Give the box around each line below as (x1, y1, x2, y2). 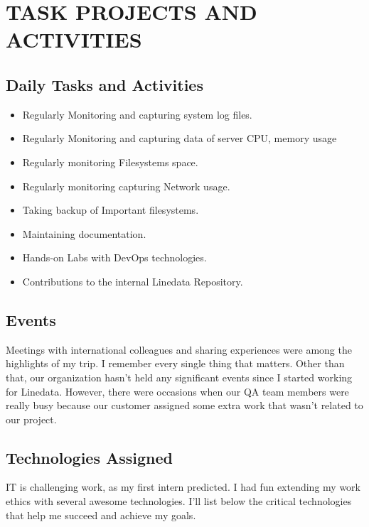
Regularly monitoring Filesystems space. (22, 154, 198, 169)
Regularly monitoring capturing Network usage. (22, 178, 230, 193)
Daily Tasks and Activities (6, 73, 203, 95)
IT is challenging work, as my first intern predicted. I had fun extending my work (6, 479, 360, 494)
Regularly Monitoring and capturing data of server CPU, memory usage (22, 131, 337, 146)
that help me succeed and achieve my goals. (6, 507, 196, 522)
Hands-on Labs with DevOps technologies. (22, 250, 207, 265)
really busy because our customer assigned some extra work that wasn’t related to (6, 398, 363, 413)
